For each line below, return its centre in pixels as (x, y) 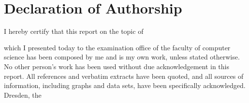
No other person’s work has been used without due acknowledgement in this (117, 66)
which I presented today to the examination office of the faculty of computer (117, 47)
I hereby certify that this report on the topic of (74, 31)
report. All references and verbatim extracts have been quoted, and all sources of (124, 76)
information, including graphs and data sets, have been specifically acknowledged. (125, 85)
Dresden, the (23, 95)
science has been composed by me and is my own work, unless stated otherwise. (122, 57)
